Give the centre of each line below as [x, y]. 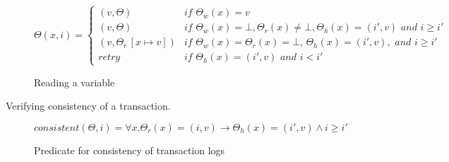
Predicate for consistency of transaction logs [130, 150]
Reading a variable [74, 82]
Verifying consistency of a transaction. [88, 106]
